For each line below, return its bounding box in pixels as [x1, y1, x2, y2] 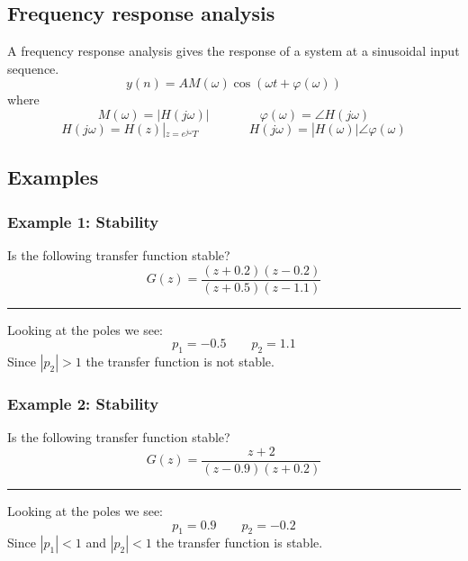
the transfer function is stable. [156, 533, 323, 552]
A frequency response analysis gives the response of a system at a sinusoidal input [7, 41, 460, 60]
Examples [7, 163, 99, 191]
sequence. [7, 59, 59, 77]
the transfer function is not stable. [85, 352, 274, 371]
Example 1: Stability [7, 210, 159, 232]
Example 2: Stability [7, 392, 159, 414]
